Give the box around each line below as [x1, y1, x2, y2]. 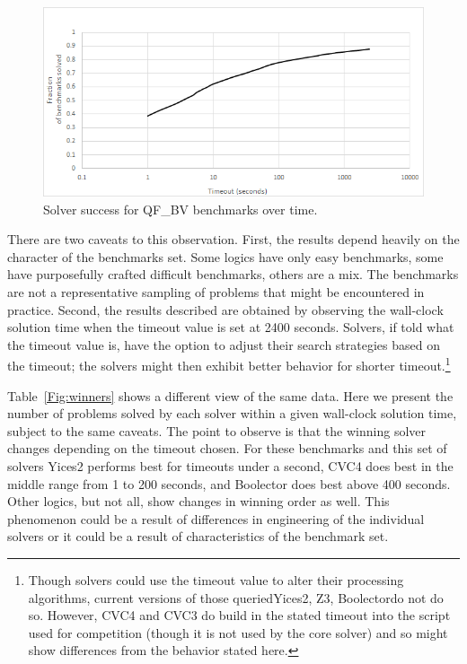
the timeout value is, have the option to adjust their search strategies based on [7, 335, 440, 354]
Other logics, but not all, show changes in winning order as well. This [7, 492, 390, 511]
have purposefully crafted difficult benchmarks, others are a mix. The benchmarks [7, 265, 459, 284]
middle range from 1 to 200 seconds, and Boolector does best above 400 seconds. [7, 474, 451, 493]
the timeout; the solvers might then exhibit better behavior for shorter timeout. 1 [7, 354, 451, 375]
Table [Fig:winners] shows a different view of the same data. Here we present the [7, 386, 454, 405]
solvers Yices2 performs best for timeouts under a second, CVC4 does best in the [7, 456, 454, 475]
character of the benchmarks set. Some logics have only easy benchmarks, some [7, 247, 444, 266]
